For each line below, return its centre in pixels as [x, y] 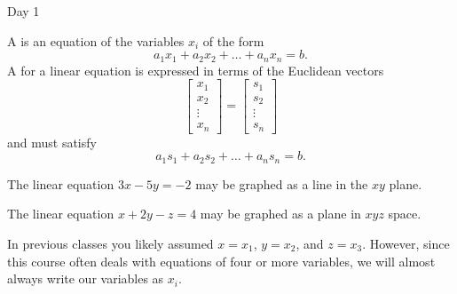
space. [405, 214]
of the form [233, 40]
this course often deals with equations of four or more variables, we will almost [221, 261]
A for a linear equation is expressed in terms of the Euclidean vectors [196, 70]
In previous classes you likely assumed [110, 243]
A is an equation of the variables [96, 40]
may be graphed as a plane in [280, 214]
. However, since [406, 243]
